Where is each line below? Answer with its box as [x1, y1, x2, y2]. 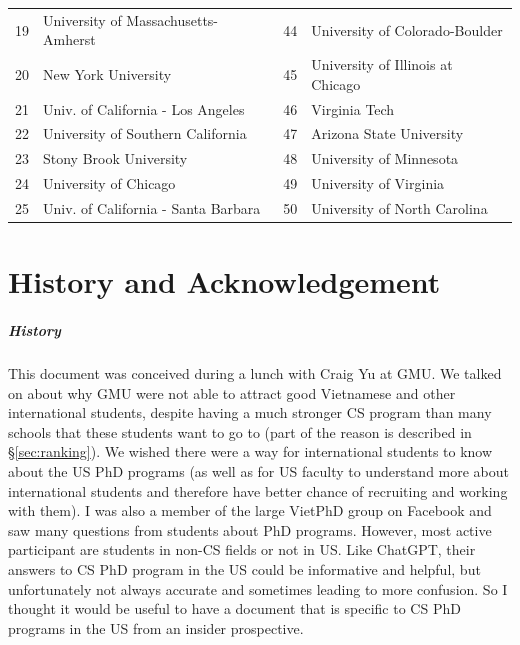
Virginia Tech [311, 98, 395, 119]
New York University [43, 63, 172, 84]
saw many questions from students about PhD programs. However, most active [8, 519, 492, 540]
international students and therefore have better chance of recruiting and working [8, 480, 508, 501]
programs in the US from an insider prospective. [8, 617, 304, 638]
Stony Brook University [43, 148, 188, 169]
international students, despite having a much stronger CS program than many [8, 402, 492, 423]
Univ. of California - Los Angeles [43, 98, 245, 119]
